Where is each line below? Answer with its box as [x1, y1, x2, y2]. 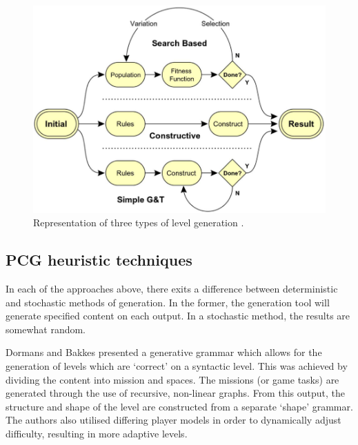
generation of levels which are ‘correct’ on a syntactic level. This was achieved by [6, 358, 348, 373]
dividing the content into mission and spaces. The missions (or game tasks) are [6, 372, 339, 386]
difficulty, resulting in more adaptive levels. [6, 426, 188, 440]
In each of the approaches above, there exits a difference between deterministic [6, 281, 338, 295]
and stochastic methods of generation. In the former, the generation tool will [6, 295, 330, 309]
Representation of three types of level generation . [33, 215, 244, 230]
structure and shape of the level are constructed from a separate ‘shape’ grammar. [6, 399, 353, 413]
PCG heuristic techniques [6, 249, 192, 270]
